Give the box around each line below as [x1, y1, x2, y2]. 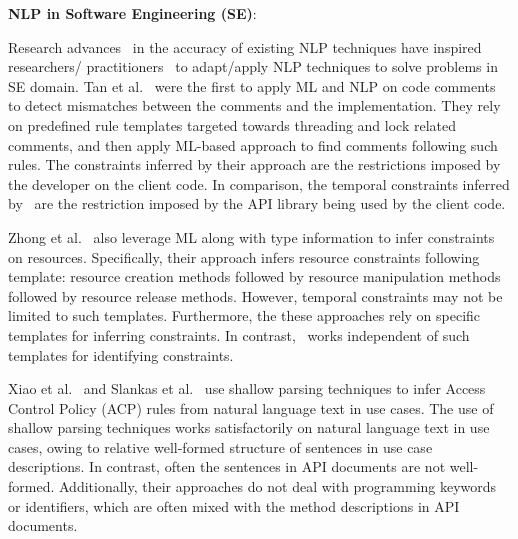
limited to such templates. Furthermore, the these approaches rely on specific [8, 305, 481, 326]
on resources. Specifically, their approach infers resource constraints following [8, 246, 480, 267]
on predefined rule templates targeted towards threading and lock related [8, 114, 457, 135]
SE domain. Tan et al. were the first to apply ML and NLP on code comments [8, 75, 496, 96]
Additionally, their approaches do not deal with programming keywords [58, 476, 497, 497]
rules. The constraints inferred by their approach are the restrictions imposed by [8, 154, 501, 175]
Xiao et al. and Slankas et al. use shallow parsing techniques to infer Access [8, 378, 486, 399]
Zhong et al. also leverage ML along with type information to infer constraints [8, 226, 495, 247]
